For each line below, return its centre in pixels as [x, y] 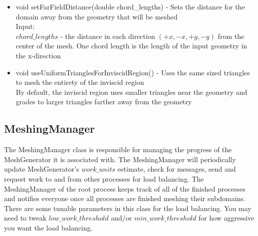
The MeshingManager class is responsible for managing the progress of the [118, 149]
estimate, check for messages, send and [177, 169]
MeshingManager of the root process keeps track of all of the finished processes [125, 188]
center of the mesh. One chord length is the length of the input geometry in [131, 46]
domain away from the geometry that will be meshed [97, 16]
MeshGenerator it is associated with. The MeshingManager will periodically [120, 159]
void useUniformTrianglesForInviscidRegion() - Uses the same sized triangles [133, 72]
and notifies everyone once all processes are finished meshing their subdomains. [125, 198]
